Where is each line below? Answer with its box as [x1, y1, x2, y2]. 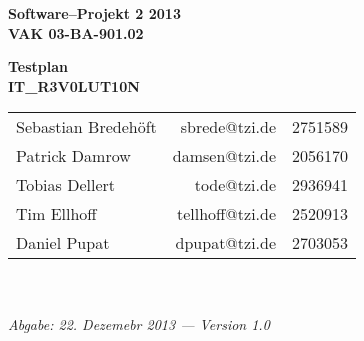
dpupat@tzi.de [175, 231, 277, 255]
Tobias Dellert [16, 173, 116, 197]
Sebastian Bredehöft [16, 115, 157, 139]
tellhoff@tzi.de [176, 202, 277, 226]
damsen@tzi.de [172, 144, 277, 168]
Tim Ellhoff [16, 202, 97, 226]
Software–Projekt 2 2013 [8, 3, 181, 23]
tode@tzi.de [194, 173, 277, 197]
